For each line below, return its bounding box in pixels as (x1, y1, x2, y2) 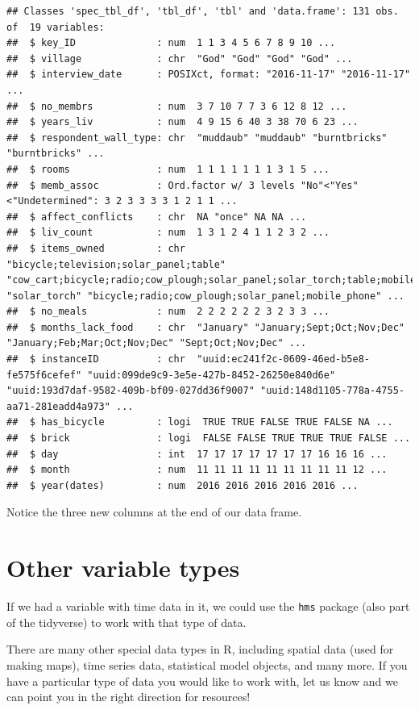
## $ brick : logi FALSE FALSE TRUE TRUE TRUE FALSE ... (6, 432, 411, 445)
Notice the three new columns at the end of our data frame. (6, 503, 302, 520)
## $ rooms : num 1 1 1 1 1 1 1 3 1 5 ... (6, 163, 330, 175)
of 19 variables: (6, 21, 105, 33)
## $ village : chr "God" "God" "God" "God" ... (6, 52, 353, 65)
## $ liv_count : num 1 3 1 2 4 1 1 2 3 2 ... (6, 227, 330, 239)
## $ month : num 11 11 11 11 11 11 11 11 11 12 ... (6, 464, 388, 476)
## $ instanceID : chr (6, 353, 185, 365)
